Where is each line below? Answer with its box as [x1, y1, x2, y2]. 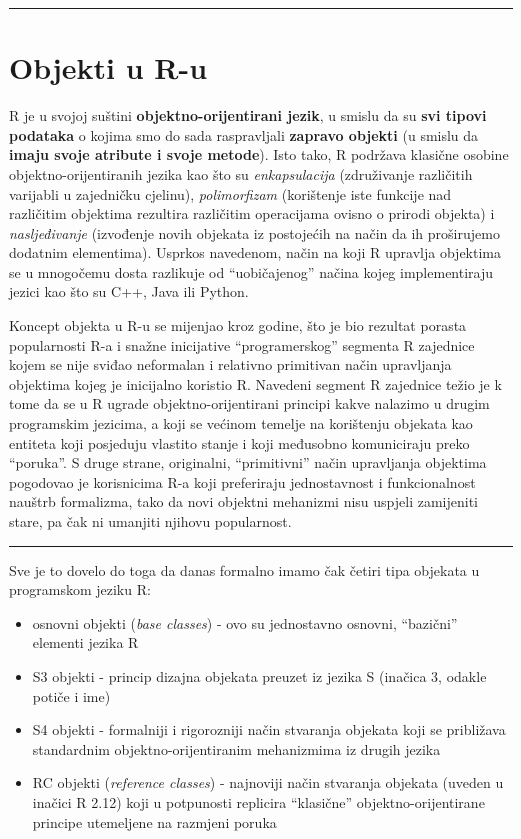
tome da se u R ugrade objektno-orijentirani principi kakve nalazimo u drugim [9, 393, 490, 414]
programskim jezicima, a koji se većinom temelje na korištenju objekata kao [9, 413, 473, 434]
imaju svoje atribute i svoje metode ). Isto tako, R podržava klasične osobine [9, 144, 509, 165]
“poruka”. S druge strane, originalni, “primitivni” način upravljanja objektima [9, 452, 487, 473]
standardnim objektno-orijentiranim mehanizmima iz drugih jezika [32, 738, 441, 759]
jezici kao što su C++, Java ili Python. [9, 281, 249, 302]
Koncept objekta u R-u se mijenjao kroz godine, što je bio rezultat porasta [9, 315, 467, 336]
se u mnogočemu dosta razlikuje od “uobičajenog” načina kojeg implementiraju [9, 261, 494, 282]
